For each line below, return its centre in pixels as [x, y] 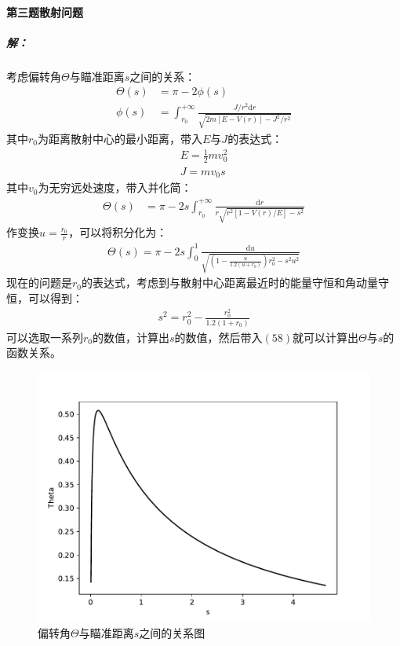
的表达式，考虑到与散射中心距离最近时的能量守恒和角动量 [230, 283]
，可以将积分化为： [118, 232]
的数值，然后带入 [218, 337]
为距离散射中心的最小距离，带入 [120, 138]
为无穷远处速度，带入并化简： [115, 187]
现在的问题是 [39, 283]
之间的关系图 [172, 632]
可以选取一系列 [45, 337]
